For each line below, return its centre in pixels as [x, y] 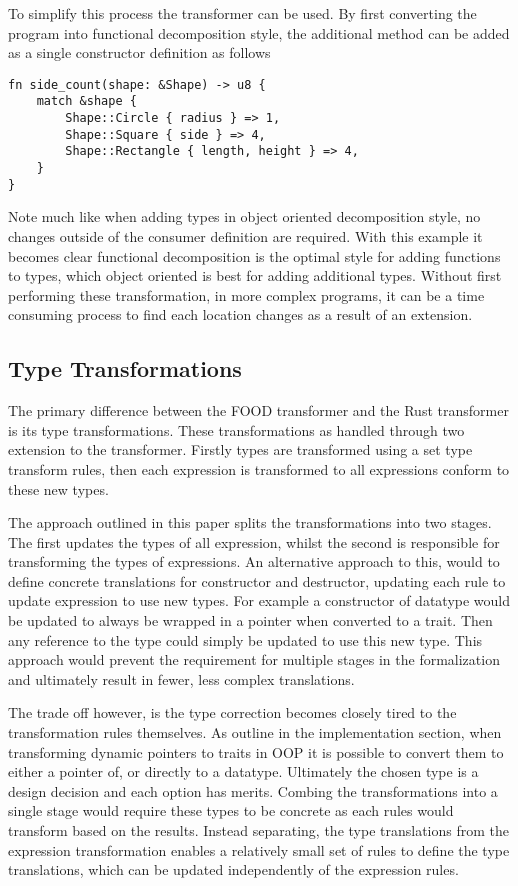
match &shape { [86, 101]
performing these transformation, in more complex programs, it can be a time [246, 294]
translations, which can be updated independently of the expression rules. [233, 869]
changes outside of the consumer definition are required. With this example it [245, 235]
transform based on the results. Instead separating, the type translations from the [258, 830]
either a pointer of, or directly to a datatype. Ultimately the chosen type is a [243, 771]
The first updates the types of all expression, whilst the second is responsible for [254, 541]
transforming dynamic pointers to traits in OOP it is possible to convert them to [256, 751]
